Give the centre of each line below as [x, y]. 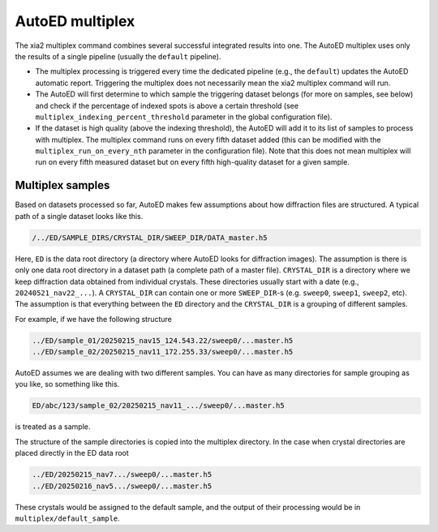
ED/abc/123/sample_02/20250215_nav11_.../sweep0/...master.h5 [158, 406]
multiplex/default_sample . [68, 518]
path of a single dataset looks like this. [79, 216]
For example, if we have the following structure [93, 319]
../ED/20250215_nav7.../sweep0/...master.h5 [122, 475]
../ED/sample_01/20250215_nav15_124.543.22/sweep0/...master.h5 [163, 340]
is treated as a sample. [53, 427]
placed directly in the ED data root [72, 453]
